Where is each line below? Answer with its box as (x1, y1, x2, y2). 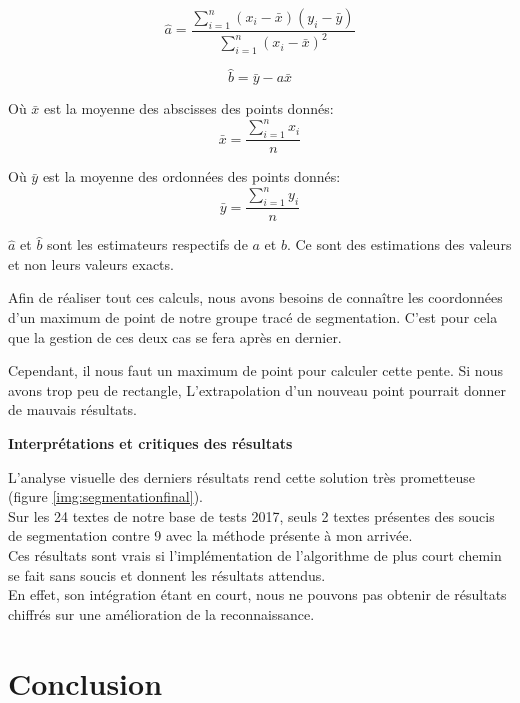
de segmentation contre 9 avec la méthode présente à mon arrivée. (8, 525, 413, 546)
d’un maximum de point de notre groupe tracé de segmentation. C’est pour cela (8, 307, 498, 328)
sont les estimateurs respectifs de (47, 234, 248, 255)
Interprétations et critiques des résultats (8, 432, 293, 453)
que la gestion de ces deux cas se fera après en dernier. (8, 326, 342, 347)
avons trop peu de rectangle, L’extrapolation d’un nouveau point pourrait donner (8, 379, 506, 400)
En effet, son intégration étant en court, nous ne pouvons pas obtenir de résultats (8, 584, 507, 605)
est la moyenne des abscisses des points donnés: (44, 98, 334, 119)
